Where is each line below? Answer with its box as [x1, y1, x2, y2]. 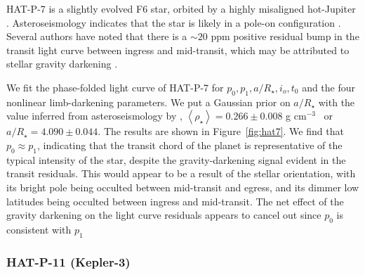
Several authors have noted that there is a [6, 29, 187, 44]
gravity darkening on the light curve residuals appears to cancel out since [6, 207, 321, 222]
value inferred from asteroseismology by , [6, 108, 182, 123]
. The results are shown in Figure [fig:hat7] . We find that [98, 124, 344, 139]
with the [318, 94, 355, 109]
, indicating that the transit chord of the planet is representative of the [37, 137, 343, 152]
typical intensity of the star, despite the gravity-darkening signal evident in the [6, 152, 346, 167]
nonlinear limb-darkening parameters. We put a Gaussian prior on [6, 94, 291, 109]
